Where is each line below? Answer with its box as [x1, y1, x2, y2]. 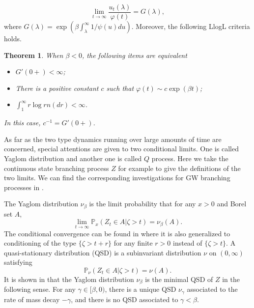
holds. [4, 33, 22, 44]
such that [106, 83, 134, 93]
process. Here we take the [151, 153, 228, 164]
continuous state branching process [4, 163, 109, 173]
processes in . [4, 182, 44, 192]
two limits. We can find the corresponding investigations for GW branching [4, 172, 230, 183]
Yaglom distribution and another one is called [4, 153, 142, 164]
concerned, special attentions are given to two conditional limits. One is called [4, 143, 239, 154]
